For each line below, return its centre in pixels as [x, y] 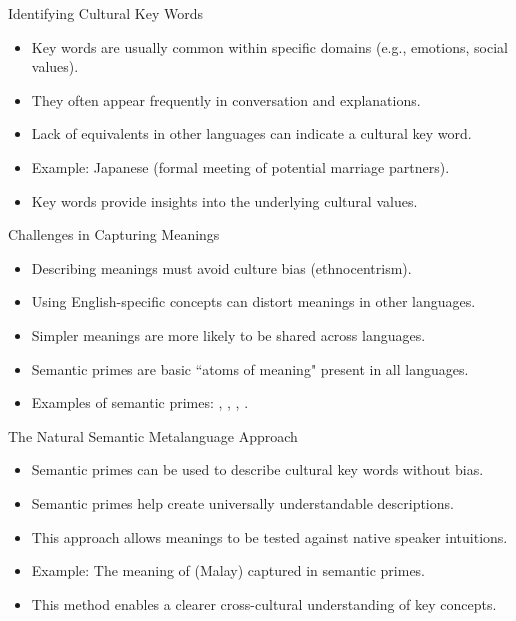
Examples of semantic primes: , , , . [140, 402]
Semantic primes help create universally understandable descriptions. [242, 502]
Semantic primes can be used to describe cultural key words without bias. [257, 469]
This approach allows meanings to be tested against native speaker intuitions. [269, 536]
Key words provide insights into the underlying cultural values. [224, 200]
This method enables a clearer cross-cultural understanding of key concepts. [264, 603]
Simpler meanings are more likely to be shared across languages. [228, 334]
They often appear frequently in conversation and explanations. [226, 99]
